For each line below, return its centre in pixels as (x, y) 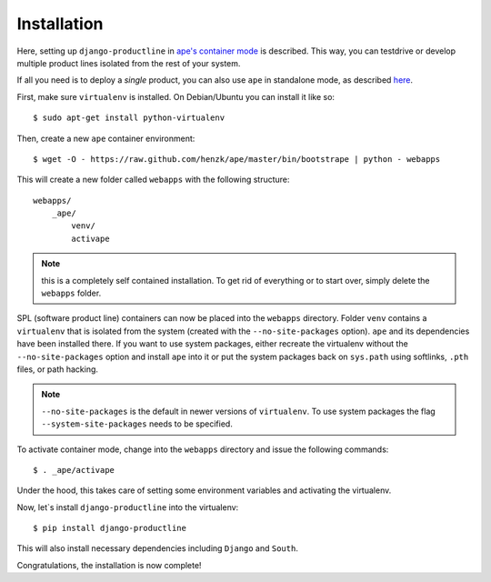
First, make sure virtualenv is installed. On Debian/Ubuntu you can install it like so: (176, 96)
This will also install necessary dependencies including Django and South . (158, 548)
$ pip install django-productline (110, 528)
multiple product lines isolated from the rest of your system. (129, 63)
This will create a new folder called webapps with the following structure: (153, 180)
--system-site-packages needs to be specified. (137, 424)
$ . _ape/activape (74, 470)
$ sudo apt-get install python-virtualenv (129, 118)
